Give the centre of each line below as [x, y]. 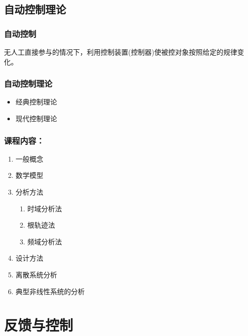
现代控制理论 [36, 118]
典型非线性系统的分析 [50, 291]
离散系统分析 [36, 274]
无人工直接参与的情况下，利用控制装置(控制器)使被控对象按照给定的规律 [121, 52]
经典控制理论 [36, 102]
